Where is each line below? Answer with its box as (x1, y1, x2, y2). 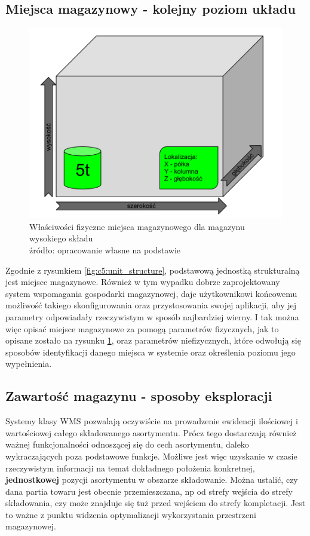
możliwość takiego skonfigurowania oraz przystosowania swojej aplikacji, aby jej (5, 299, 296, 311)
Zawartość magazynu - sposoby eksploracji (5, 387, 272, 405)
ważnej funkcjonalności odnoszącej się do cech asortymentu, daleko (5, 438, 249, 451)
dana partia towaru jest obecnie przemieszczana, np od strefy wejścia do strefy (5, 485, 293, 497)
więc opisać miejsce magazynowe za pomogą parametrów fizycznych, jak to (5, 322, 279, 335)
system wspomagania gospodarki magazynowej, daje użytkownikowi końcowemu (5, 287, 297, 299)
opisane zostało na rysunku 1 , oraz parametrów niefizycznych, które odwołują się (5, 334, 301, 347)
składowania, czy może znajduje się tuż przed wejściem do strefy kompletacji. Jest (5, 497, 306, 509)
